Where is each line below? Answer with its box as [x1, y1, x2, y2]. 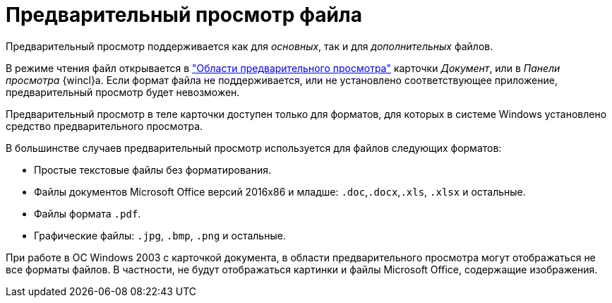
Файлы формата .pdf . [34, 207, 141, 220]
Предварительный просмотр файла [6, 3, 363, 27]
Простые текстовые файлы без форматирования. [34, 163, 271, 176]
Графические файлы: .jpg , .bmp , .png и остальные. [34, 229, 286, 242]
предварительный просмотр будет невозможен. [6, 85, 240, 98]
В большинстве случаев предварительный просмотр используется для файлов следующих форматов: [6, 141, 502, 154]
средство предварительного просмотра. [6, 119, 203, 132]
